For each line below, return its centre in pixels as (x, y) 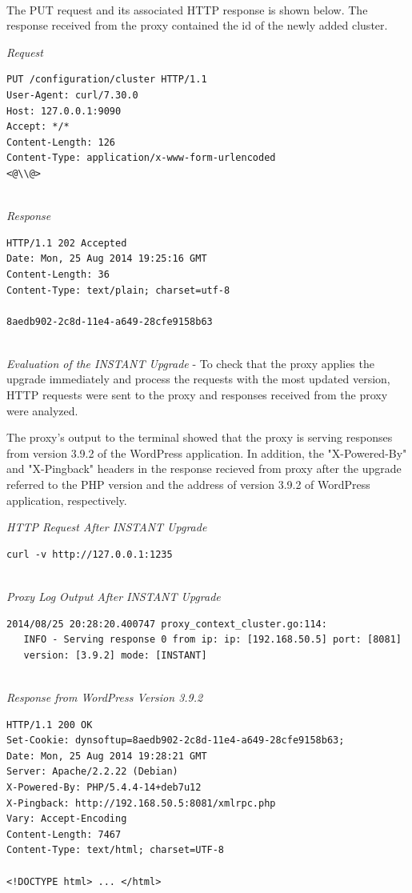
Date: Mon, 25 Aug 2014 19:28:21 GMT (107, 756)
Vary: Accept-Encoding (67, 819)
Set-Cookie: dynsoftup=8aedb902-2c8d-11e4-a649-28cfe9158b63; (176, 741)
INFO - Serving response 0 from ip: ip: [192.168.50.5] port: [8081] (212, 640)
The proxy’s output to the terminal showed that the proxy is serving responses (200, 437)
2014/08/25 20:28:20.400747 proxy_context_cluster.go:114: (167, 624)
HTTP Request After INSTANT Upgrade (107, 527)
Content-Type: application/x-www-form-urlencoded (141, 158)
